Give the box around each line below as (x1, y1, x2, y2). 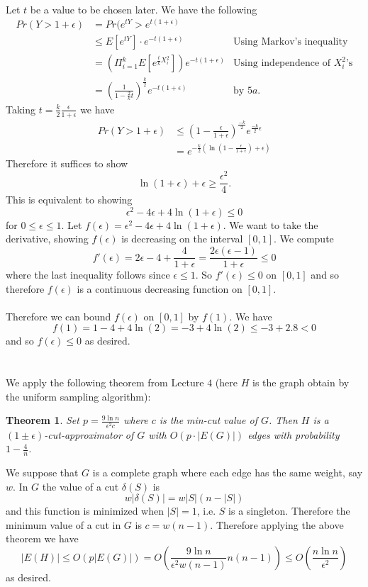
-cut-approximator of (44, 427, 134, 442)
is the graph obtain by (252, 375, 350, 390)
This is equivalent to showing (6, 192, 133, 207)
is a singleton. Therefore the (228, 503, 350, 518)
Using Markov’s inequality (233, 37, 348, 47)
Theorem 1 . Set (6, 413, 79, 427)
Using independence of (233, 58, 331, 69)
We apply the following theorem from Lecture (6, 375, 204, 390)
